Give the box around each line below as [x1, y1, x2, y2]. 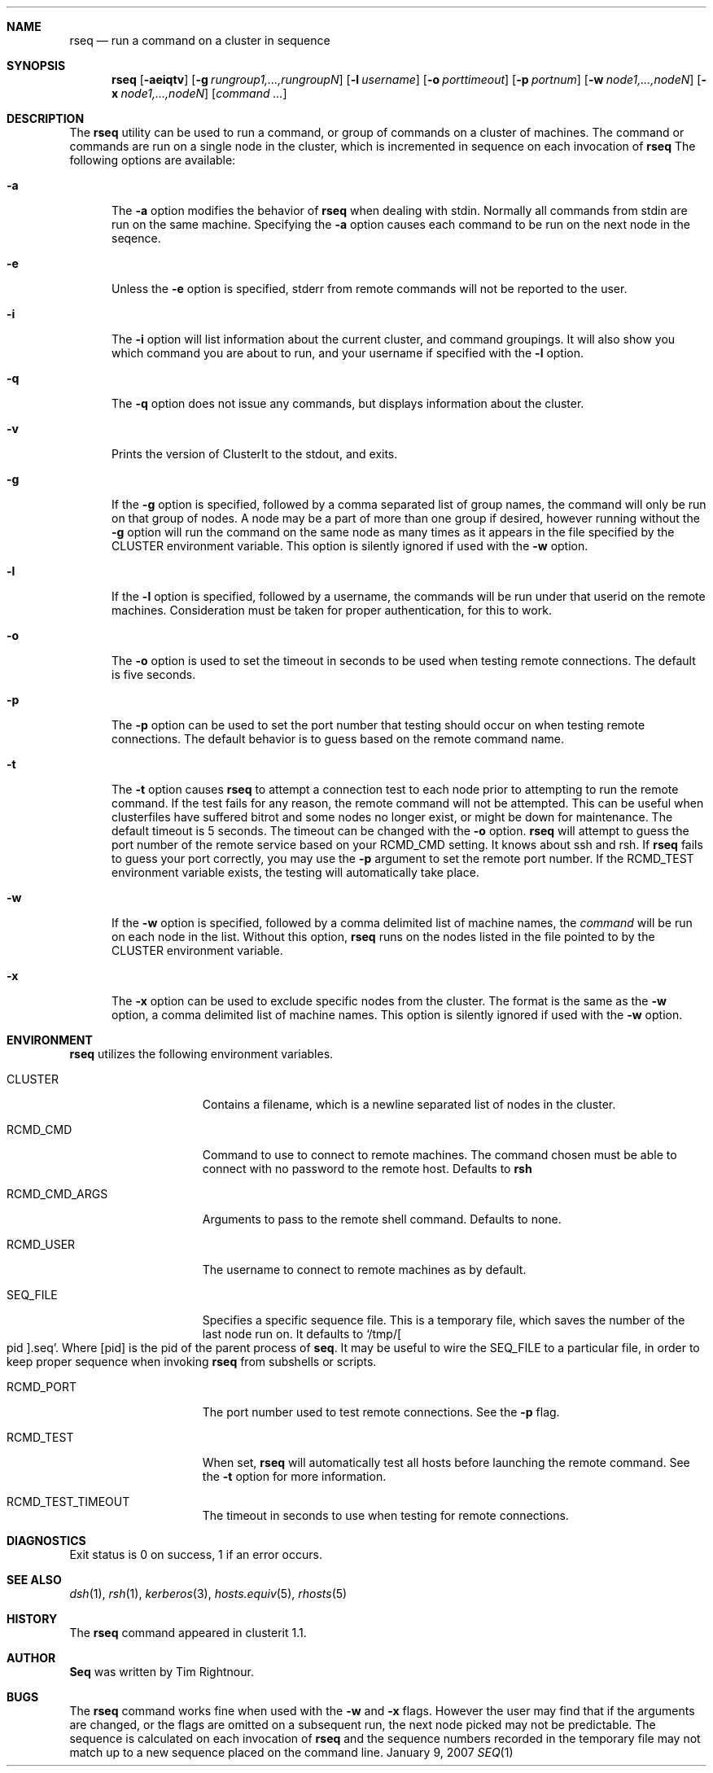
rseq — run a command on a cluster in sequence [69, 33, 330, 47]
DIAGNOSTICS [7, 1534, 86, 1548]
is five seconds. [112, 668, 196, 681]
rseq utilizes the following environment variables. [69, 1047, 334, 1061]
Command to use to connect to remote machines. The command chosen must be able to [202, 1148, 677, 1162]
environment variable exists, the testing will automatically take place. [112, 865, 479, 879]
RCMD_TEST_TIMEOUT [7, 1495, 130, 1508]
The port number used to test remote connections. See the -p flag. [202, 1405, 560, 1419]
